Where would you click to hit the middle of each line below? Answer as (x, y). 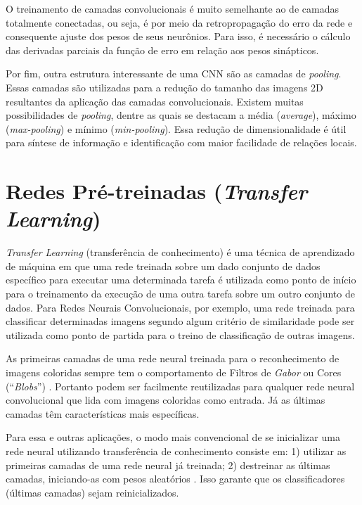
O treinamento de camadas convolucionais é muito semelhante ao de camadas (172, 8)
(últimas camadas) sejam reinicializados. (92, 492)
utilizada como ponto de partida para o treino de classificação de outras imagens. (180, 334)
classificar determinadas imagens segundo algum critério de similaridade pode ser (180, 321)
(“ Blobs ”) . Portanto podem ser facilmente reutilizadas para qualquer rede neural (180, 386)
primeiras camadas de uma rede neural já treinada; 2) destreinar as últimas (168, 465)
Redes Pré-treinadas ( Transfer (157, 191)
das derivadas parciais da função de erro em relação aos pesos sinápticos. (162, 50)
